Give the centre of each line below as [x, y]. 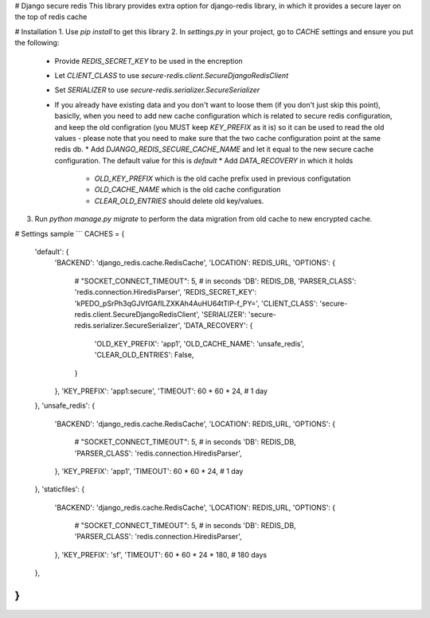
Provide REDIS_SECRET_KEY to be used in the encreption [149, 61]
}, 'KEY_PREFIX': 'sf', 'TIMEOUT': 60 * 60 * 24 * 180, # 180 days [160, 554]
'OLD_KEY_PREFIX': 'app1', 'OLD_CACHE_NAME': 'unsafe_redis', [199, 343]
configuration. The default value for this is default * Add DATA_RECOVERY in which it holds [204, 160]
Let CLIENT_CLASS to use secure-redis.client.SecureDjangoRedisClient [172, 75]
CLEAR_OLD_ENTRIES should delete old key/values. [179, 201]
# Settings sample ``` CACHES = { [70, 233]
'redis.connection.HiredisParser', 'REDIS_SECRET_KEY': [166, 292]
